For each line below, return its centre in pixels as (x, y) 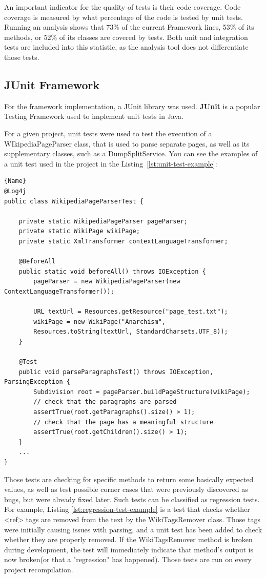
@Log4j (15, 191)
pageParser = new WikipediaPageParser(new (107, 282)
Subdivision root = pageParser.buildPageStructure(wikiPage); (142, 392)
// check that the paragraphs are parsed (105, 402)
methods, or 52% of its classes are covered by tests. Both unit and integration (126, 37)
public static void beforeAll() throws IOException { (112, 271)
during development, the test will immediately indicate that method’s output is (129, 549)
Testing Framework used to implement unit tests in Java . (94, 116)
